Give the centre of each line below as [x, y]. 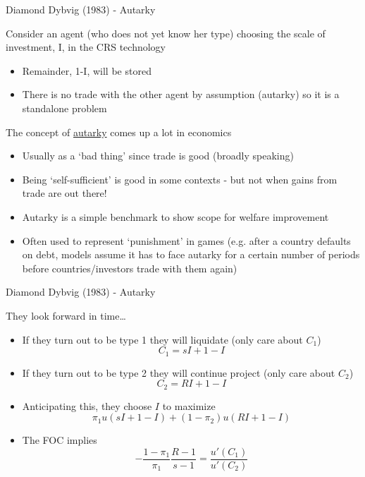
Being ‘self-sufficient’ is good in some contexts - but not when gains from [180, 179]
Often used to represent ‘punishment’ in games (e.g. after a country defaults [186, 240]
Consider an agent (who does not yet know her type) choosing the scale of [166, 33]
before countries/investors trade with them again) [130, 268]
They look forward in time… [66, 315]
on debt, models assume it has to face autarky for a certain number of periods [191, 254]
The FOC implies [60, 440]
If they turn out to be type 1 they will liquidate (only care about [162, 339]
